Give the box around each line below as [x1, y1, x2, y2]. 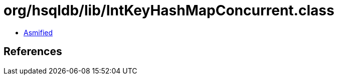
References [4, 45, 62, 58]
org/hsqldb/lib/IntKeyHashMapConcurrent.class [4, 2, 334, 19]
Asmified [24, 28, 53, 37]
